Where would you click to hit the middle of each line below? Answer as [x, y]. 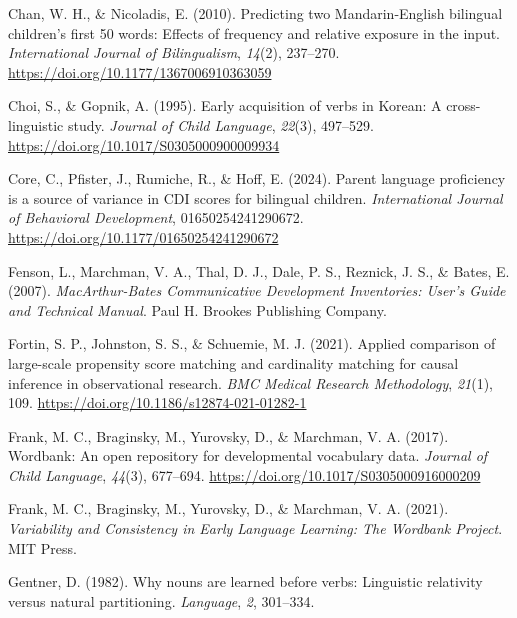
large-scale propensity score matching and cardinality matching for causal [233, 362]
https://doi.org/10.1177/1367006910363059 [140, 71]
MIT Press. [42, 547]
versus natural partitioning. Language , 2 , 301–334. [161, 600]
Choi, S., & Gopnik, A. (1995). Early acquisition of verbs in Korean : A [225, 105]
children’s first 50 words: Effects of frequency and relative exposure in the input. [254, 32]
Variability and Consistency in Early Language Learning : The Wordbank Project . [255, 528]
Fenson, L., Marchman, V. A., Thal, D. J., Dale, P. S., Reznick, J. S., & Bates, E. [259, 270]
